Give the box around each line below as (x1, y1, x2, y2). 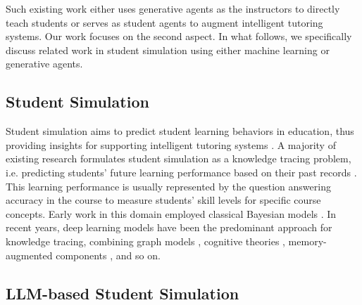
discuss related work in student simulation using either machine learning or (6, 42, 330, 57)
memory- (288, 233, 327, 248)
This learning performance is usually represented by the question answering (6, 179, 331, 193)
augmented (6, 247, 53, 262)
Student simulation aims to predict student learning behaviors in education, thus (6, 124, 354, 138)
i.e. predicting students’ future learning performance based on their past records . (6, 164, 357, 179)
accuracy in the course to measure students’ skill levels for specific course (6, 193, 321, 207)
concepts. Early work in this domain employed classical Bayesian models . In (6, 206, 337, 221)
